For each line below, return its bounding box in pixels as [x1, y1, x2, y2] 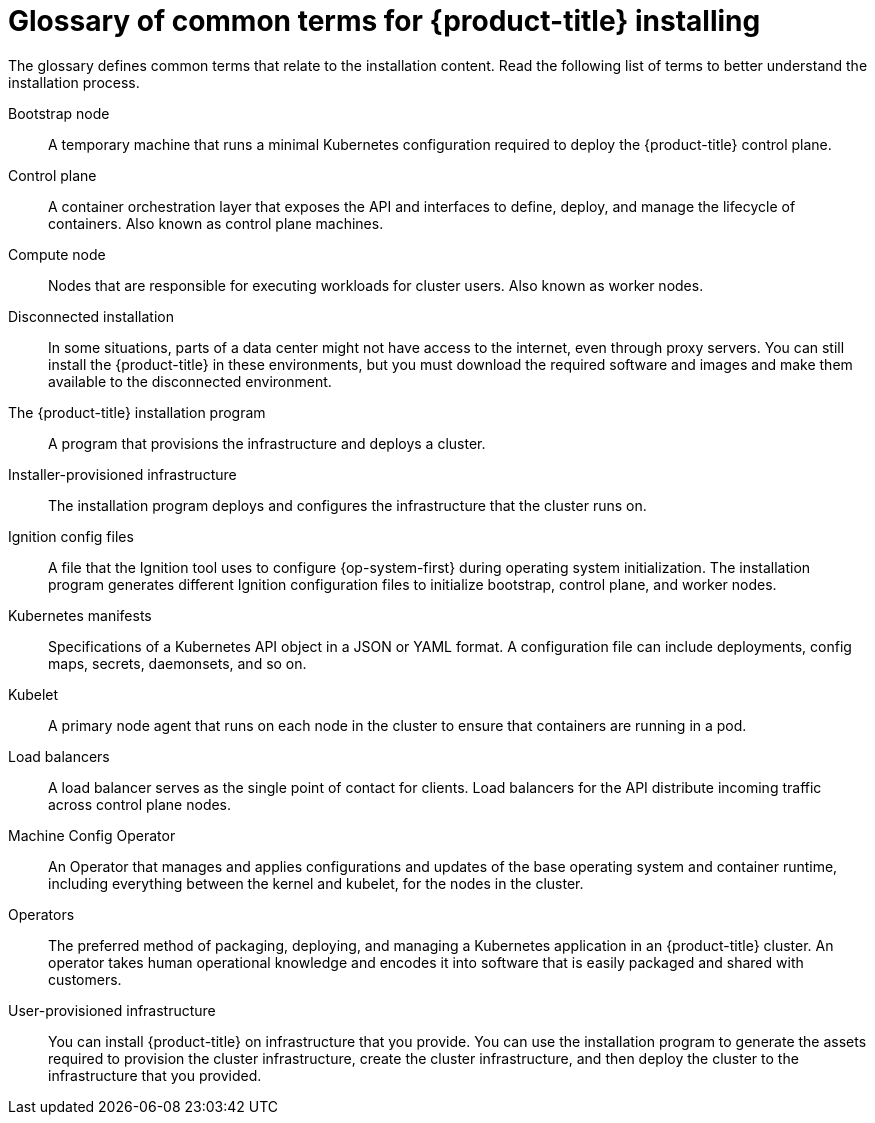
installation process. [8, 73, 140, 91]
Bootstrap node [8, 104, 110, 122]
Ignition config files [8, 527, 134, 545]
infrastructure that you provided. [48, 1066, 262, 1084]
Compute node [8, 245, 106, 263]
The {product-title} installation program [8, 403, 266, 421]
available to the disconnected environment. [48, 372, 332, 390]
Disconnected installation [8, 307, 174, 325]
